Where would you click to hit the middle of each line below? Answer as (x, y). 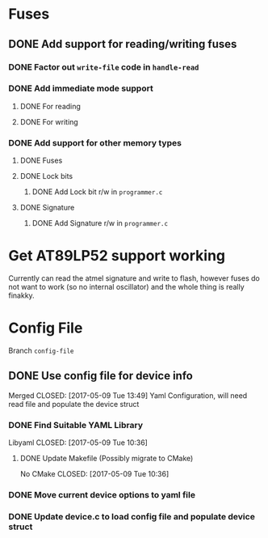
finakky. (21, 295)
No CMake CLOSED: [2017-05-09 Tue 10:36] (94, 474)
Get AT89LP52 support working (117, 256)
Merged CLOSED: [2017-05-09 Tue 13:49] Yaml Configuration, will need (128, 395)
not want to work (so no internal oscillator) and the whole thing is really (126, 287)
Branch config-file (41, 350)
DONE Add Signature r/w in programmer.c (100, 223)
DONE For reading (50, 106)
